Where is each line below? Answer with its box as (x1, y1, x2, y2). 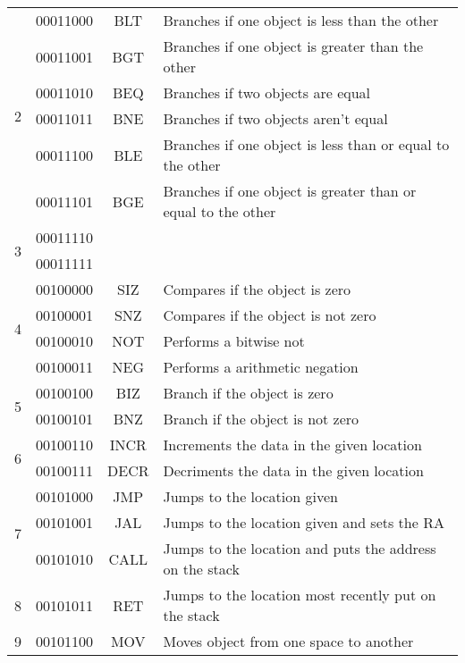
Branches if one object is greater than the (163, 36, 424, 56)
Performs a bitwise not (163, 331, 305, 351)
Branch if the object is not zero (163, 408, 359, 429)
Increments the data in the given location (163, 434, 422, 455)
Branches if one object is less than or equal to (163, 134, 450, 155)
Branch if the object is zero (163, 382, 334, 403)
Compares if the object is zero (163, 279, 351, 299)
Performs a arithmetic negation (163, 357, 359, 377)
